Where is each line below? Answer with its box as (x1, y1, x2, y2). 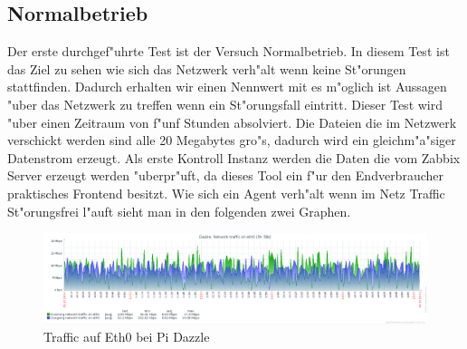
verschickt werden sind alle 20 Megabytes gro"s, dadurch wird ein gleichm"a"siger (7, 131, 456, 150)
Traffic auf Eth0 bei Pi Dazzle (43, 327, 210, 346)
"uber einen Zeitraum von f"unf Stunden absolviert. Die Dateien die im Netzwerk (7, 112, 457, 131)
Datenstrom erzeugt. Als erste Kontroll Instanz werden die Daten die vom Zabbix (7, 148, 461, 167)
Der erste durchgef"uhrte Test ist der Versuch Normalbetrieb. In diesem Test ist (7, 42, 450, 61)
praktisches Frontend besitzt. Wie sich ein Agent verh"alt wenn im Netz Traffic (7, 183, 445, 202)
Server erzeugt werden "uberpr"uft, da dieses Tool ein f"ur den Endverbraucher (7, 166, 443, 185)
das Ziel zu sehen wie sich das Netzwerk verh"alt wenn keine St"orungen (7, 59, 406, 78)
